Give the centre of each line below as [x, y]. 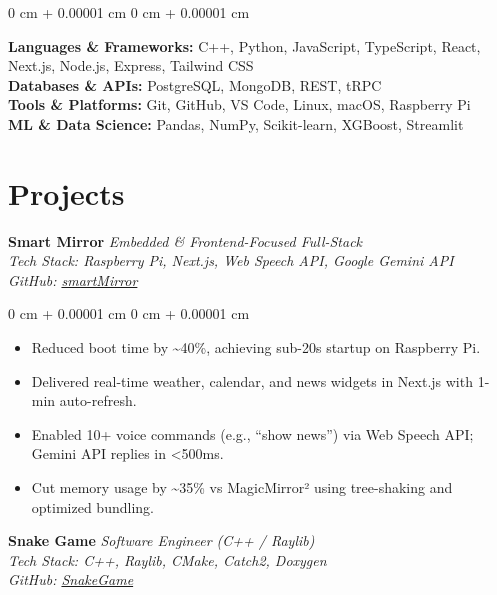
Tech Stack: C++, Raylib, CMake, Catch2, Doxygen [167, 559]
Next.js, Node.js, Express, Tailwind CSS [131, 65]
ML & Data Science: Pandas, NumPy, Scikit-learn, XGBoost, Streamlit [236, 123]
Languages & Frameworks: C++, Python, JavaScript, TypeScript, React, [244, 45]
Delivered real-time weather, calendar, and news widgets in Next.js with [252, 380]
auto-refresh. [98, 400]
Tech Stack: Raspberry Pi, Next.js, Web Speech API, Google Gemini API [231, 260]
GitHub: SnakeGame [71, 579]
